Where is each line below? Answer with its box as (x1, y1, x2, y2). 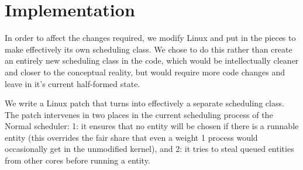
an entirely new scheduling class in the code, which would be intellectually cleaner (5, 54, 299, 67)
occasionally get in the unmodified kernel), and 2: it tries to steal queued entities (5, 143, 294, 155)
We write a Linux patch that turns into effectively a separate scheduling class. (5, 97, 284, 109)
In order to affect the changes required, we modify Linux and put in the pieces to (5, 32, 296, 44)
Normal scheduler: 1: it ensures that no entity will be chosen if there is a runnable (5, 120, 299, 132)
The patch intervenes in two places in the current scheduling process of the (5, 108, 273, 120)
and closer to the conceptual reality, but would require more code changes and (5, 65, 285, 78)
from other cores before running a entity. (5, 154, 150, 166)
